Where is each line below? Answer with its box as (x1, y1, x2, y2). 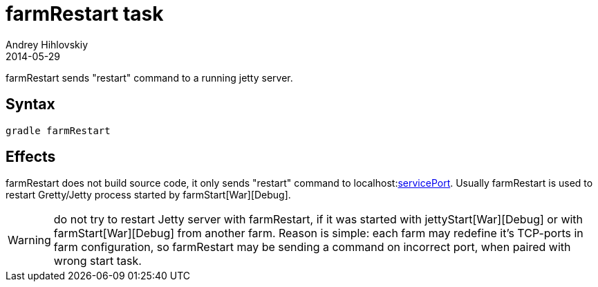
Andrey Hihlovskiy (6, 38, 88, 50)
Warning (8, 233, 51, 248)
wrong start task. (53, 254, 142, 268)
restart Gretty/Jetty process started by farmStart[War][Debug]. (6, 189, 291, 201)
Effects (6, 148, 56, 166)
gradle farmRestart (6, 124, 111, 136)
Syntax (6, 95, 55, 113)
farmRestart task (6, 2, 164, 26)
